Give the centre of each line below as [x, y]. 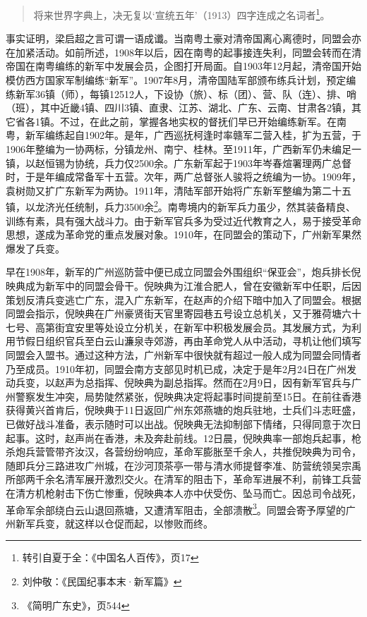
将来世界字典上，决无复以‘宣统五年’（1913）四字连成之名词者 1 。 [182, 14]
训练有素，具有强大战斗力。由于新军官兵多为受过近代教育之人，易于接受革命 [183, 220]
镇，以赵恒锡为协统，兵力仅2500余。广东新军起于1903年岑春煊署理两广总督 [179, 163]
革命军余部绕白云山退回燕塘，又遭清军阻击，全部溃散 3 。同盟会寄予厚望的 [176, 508]
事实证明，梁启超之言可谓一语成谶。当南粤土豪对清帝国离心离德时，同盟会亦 [183, 38]
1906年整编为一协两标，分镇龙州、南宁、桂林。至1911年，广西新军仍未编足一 [183, 149]
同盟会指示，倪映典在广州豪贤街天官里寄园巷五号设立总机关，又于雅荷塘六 [179, 313]
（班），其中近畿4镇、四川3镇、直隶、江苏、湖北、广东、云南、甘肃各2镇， [179, 108]
